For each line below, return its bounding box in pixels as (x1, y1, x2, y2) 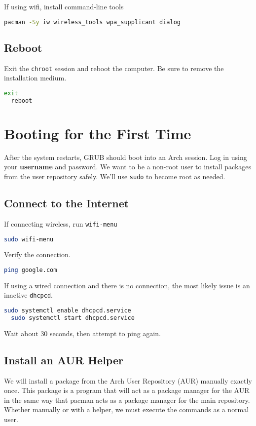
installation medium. (4, 73, 67, 83)
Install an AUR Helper (4, 352, 123, 367)
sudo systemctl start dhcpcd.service (11, 314, 135, 321)
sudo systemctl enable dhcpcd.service (4, 307, 131, 314)
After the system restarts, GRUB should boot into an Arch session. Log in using (4, 152, 247, 162)
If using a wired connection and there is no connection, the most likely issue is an (4, 280, 250, 290)
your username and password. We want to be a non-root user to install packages (4, 161, 252, 172)
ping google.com (4, 266, 57, 273)
